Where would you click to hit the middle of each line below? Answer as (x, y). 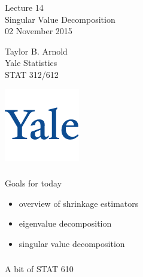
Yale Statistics (31, 63)
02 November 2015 (39, 31)
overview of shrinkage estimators (79, 203)
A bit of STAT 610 (39, 269)
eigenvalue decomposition (65, 223)
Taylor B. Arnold (36, 51)
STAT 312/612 (32, 74)
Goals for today (34, 183)
